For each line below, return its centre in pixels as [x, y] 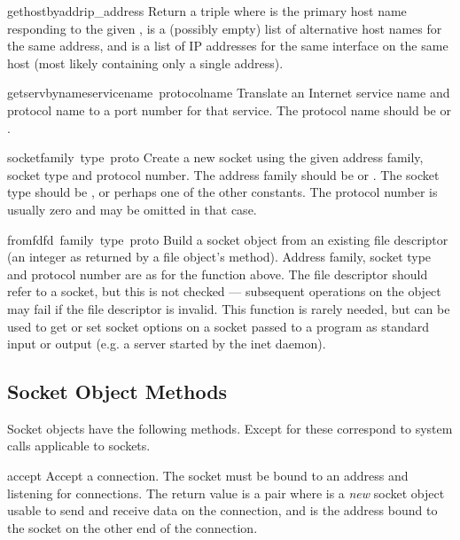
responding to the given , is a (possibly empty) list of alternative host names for [225, 28]
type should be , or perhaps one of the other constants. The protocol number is [222, 192]
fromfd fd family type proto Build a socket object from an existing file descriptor [228, 239]
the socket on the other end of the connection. [133, 527]
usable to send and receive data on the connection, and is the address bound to [222, 510]
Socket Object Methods [117, 391]
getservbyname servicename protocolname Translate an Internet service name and [229, 93]
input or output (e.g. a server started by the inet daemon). [167, 344]
